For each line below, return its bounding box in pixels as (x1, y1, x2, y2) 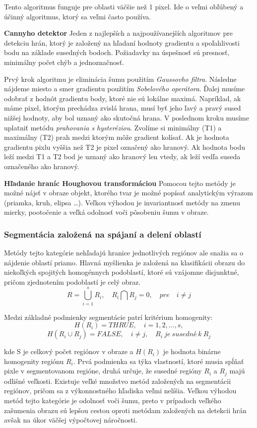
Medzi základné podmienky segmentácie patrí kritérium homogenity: (4, 311, 213, 322)
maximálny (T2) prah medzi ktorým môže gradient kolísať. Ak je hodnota (4, 132, 229, 142)
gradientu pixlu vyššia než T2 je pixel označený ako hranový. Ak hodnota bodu (4, 141, 246, 152)
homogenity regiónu (4, 356, 64, 366)
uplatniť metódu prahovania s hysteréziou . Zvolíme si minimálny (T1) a (4, 122, 222, 132)
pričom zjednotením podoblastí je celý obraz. (4, 276, 141, 287)
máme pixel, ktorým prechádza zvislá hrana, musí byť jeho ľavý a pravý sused (4, 103, 241, 113)
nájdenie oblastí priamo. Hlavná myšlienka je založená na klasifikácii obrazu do (4, 257, 245, 267)
